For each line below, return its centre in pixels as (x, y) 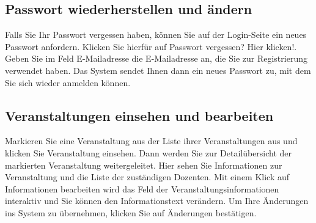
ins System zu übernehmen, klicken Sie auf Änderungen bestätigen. (131, 212)
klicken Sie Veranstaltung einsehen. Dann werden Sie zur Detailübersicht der (149, 152)
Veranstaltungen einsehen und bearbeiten (139, 115)
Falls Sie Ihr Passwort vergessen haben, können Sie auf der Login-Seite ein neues (156, 35)
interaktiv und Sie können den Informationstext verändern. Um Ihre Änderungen (157, 201)
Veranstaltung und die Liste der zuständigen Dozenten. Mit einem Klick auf (147, 177)
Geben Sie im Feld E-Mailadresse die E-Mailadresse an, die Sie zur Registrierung (156, 58)
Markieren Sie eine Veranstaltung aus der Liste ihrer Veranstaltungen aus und (151, 141)
